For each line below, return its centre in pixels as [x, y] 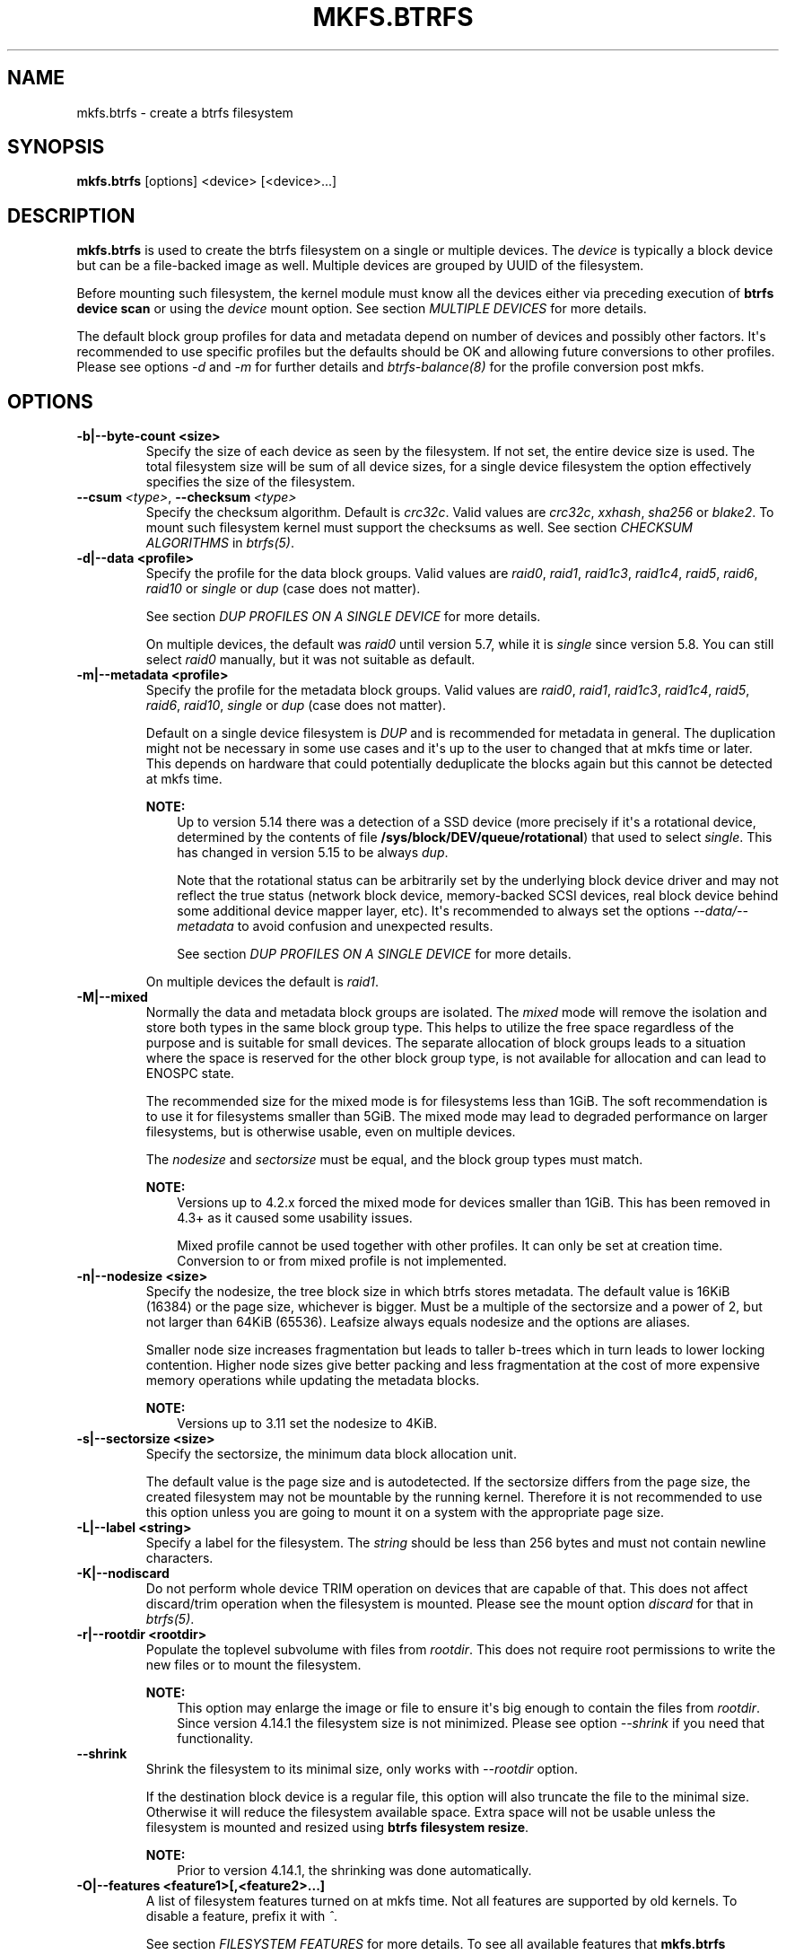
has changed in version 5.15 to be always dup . [313, 853]
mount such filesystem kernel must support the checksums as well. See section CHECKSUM [419, 528]
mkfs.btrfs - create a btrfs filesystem [185, 112]
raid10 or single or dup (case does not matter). [283, 589]
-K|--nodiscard [123, 1574]
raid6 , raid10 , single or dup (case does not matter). [296, 706]
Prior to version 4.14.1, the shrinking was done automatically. [354, 1871]
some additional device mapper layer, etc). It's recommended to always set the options [433, 911]
